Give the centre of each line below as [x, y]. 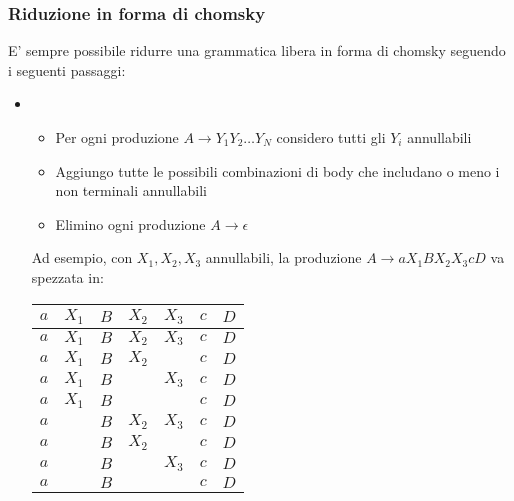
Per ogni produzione [117, 137]
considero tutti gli [331, 137]
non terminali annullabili [131, 190]
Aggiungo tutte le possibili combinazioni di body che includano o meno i [277, 170]
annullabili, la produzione [283, 257]
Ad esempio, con [82, 257]
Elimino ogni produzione [130, 223]
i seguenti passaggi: [67, 69]
